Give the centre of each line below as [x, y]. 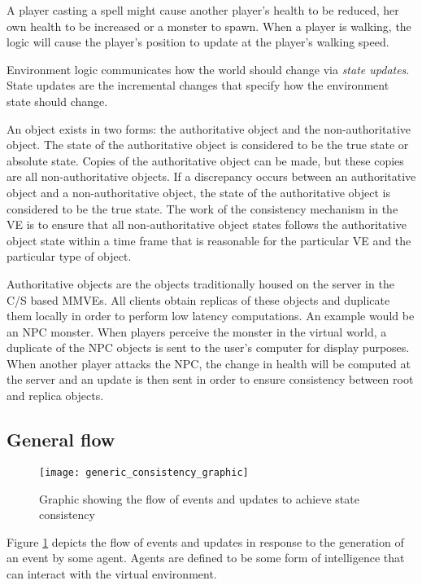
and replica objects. [55, 396]
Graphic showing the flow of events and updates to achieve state [199, 498]
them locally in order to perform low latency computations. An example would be [211, 316]
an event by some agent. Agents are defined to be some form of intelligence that [206, 558]
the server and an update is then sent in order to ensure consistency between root [210, 379]
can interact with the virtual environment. [112, 573]
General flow [61, 440]
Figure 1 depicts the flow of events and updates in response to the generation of [205, 541]
